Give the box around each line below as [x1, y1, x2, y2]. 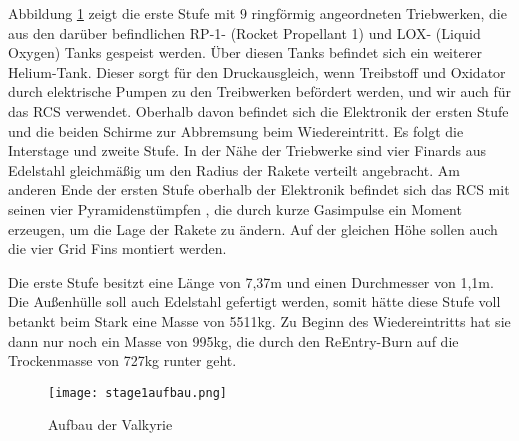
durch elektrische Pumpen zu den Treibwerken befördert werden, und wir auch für [8, 81, 512, 102]
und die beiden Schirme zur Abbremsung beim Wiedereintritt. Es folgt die [8, 120, 464, 141]
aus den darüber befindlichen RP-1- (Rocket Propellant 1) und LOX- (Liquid [8, 22, 481, 43]
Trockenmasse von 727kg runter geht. [8, 350, 237, 371]
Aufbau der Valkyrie [48, 414, 173, 435]
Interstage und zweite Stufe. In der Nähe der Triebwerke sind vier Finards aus [8, 140, 486, 161]
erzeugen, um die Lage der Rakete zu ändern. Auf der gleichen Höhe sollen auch [8, 218, 498, 239]
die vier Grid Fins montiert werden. [8, 238, 227, 259]
